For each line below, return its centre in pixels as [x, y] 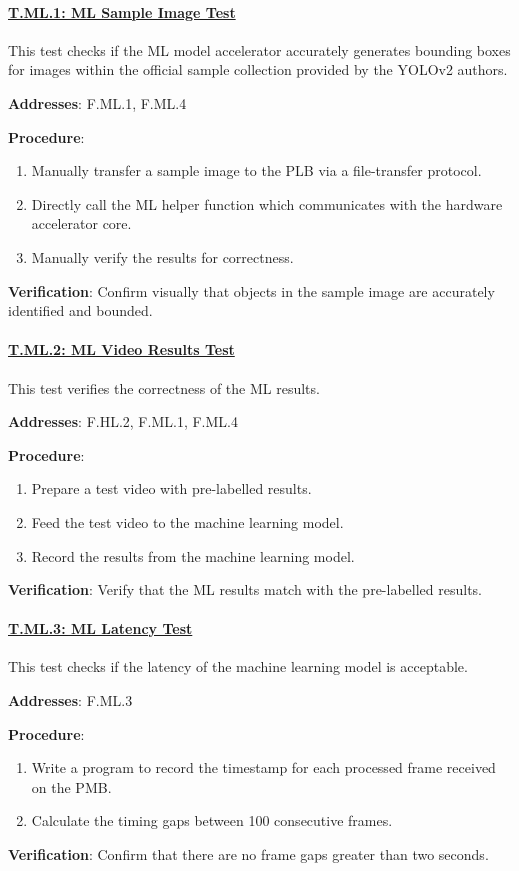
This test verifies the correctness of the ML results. [164, 387]
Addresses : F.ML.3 [70, 700]
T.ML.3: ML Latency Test [100, 628]
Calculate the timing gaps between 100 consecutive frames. [212, 820]
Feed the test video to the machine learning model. [187, 521]
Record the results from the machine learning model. [193, 555]
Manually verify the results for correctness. [162, 256]
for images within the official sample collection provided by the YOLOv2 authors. [258, 69]
